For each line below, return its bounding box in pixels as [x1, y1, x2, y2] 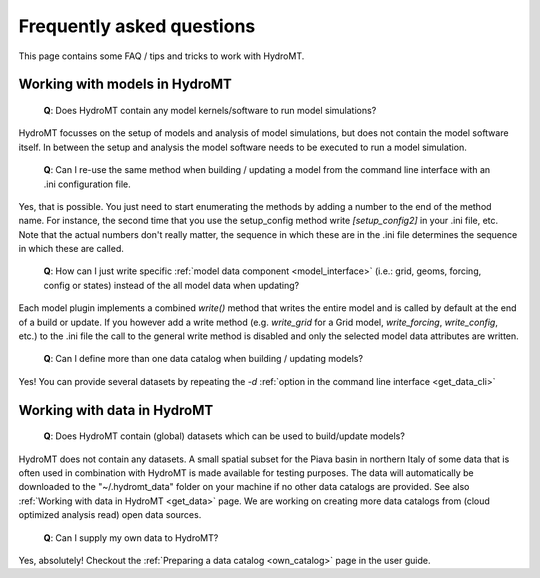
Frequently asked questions [18, 15, 256, 37]
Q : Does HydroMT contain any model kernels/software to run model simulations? [43, 104, 377, 116]
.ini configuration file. [43, 178, 131, 190]
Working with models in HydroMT [18, 76, 232, 93]
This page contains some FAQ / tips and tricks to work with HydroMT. [18, 50, 305, 62]
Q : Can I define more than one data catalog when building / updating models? [43, 353, 364, 365]
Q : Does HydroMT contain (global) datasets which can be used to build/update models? [43, 430, 405, 442]
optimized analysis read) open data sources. [18, 509, 202, 521]
